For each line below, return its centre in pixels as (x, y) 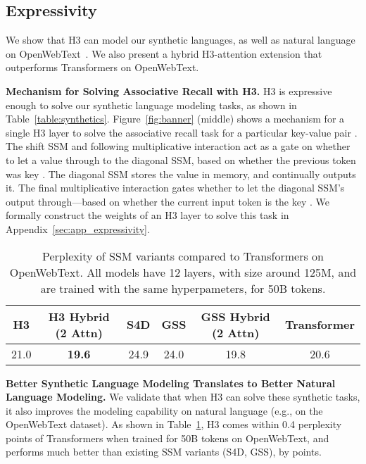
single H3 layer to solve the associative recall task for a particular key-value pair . (182, 132)
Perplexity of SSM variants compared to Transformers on (183, 256)
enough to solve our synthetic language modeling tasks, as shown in (151, 105)
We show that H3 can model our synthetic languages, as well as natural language (181, 40)
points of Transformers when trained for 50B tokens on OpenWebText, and (168, 438)
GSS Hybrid (235, 316)
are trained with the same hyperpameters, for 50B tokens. (183, 288)
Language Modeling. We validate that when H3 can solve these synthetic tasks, (183, 397)
